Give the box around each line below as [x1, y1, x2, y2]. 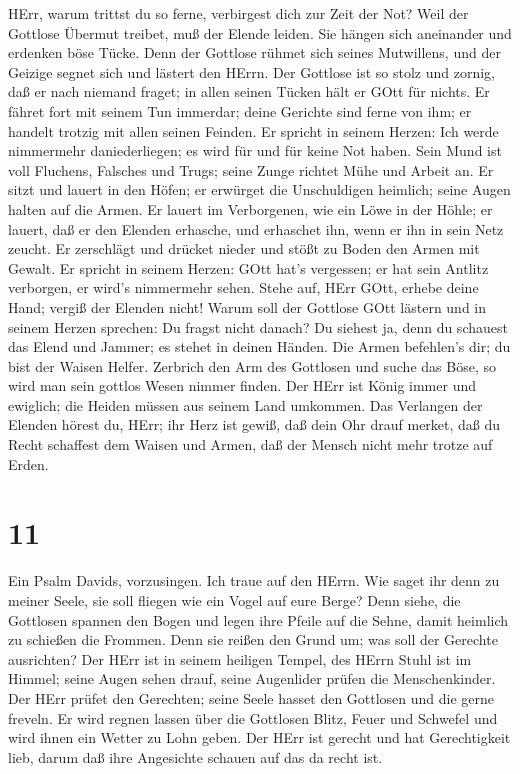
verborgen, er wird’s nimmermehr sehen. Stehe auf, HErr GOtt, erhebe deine [8, 277, 479, 298]
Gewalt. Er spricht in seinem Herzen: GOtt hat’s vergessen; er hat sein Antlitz [8, 257, 489, 278]
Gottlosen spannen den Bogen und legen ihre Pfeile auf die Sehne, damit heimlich [8, 609, 509, 630]
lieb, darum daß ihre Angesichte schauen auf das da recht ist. [8, 746, 383, 767]
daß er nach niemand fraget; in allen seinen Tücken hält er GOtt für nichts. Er [8, 81, 490, 102]
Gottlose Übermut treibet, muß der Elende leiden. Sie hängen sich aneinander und [8, 22, 512, 43]
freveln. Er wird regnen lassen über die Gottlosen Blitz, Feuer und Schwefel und [8, 707, 498, 728]
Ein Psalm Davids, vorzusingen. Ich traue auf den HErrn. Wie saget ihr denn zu [8, 570, 500, 591]
